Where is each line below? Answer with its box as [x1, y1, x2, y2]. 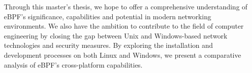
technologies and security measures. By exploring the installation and [4, 40, 213, 50]
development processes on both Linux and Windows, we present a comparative [4, 49, 241, 60]
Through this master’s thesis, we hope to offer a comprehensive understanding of [4, 1, 248, 11]
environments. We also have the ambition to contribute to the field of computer [4, 21, 244, 31]
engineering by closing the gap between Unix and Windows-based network [4, 30, 227, 40]
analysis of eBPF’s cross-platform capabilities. [4, 59, 143, 70]
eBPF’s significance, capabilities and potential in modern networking [4, 11, 211, 21]
